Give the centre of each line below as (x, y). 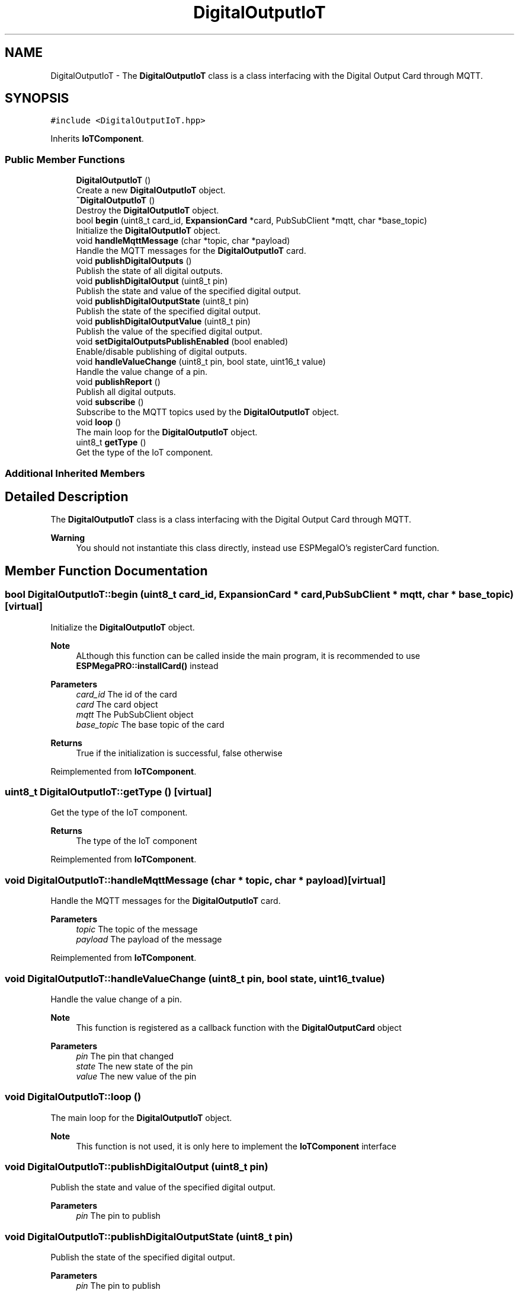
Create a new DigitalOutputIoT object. (151, 190)
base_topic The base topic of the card (150, 724)
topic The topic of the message (137, 929)
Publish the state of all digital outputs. (149, 271)
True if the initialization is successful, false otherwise (179, 753)
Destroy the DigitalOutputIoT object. (148, 211)
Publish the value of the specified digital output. (169, 332)
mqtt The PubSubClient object (135, 714)
